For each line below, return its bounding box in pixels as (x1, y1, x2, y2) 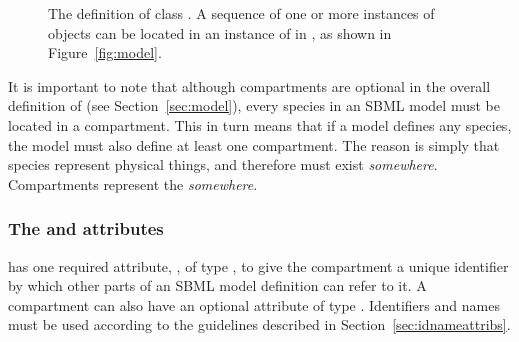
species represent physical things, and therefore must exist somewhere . (8, 154, 438, 175)
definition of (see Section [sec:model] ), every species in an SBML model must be (8, 95, 500, 116)
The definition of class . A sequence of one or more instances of (48, 3, 435, 23)
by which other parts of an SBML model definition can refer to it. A (8, 275, 427, 296)
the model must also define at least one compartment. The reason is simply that (8, 134, 500, 155)
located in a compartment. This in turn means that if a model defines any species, (8, 114, 512, 135)
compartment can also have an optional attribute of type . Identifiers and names (8, 294, 500, 315)
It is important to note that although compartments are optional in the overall (8, 75, 491, 96)
